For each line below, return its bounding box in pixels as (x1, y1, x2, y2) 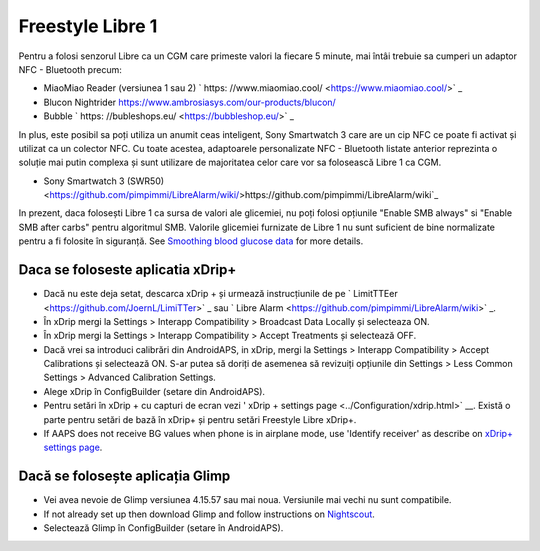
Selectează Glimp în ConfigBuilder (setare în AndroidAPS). (43, 522, 284, 534)
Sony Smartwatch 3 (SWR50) (43, 175, 165, 187)
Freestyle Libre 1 (18, 15, 158, 37)
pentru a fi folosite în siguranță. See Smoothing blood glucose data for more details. (18, 235, 364, 247)
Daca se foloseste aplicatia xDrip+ (18, 261, 237, 279)
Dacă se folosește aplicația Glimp (18, 468, 231, 485)
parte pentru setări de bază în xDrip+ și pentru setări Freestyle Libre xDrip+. (43, 413, 357, 425)
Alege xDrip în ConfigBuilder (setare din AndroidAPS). (43, 385, 265, 397)
